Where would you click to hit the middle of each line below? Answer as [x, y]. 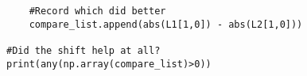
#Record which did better [97, 11]
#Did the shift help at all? [84, 50]
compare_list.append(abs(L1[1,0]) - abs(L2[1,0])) [166, 24]
